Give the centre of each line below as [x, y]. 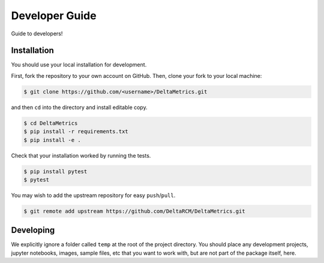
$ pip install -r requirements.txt [76, 131]
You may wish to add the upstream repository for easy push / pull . [93, 195]
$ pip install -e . [52, 140]
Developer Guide [54, 16]
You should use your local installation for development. [79, 65]
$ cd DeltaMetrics [51, 123]
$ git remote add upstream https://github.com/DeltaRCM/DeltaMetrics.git [134, 211]
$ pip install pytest [55, 171]
